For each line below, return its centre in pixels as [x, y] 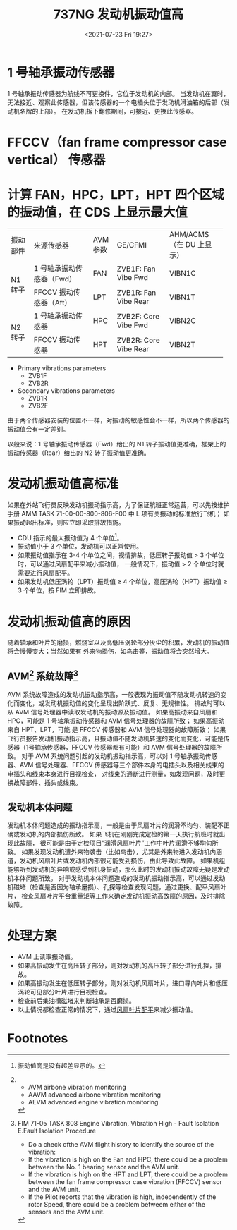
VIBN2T [182, 344]
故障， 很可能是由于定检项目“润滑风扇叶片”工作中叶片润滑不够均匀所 [119, 843]
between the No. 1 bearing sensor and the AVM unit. [104, 1167]
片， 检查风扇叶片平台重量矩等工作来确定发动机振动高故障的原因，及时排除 [116, 896]
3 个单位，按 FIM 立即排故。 [59, 590]
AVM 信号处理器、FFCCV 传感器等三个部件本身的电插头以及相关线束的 [122, 765]
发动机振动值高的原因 [69, 622]
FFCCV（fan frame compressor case [117, 142]
